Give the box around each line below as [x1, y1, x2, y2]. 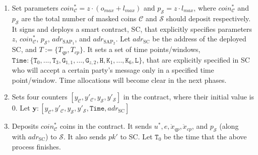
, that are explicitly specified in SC [142, 54, 250, 65]
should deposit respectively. [166, 13, 251, 23]
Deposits [12, 121, 39, 131]
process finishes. [12, 141, 61, 151]
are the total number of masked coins [21, 13, 137, 23]
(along [219, 121, 239, 131]
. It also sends [63, 131, 106, 141]
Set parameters [12, 3, 58, 13]
